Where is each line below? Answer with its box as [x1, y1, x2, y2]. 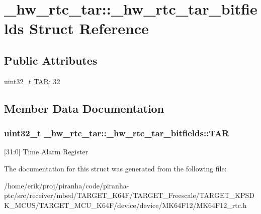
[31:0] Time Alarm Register [4, 146, 89, 157]
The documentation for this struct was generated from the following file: [4, 163, 227, 173]
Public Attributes [4, 52, 98, 68]
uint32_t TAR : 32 [4, 76, 60, 86]
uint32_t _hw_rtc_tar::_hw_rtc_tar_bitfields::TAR [4, 127, 229, 139]
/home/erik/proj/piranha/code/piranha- [4, 180, 129, 190]
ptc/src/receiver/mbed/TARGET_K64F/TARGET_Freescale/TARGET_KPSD [4, 190, 254, 200]
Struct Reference [29, 18, 149, 39]
